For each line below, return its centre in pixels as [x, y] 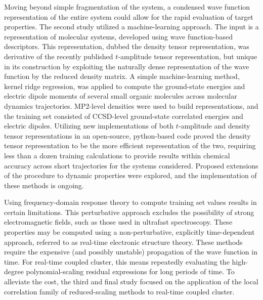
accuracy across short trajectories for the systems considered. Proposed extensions [131, 165]
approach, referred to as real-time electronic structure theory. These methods [123, 242]
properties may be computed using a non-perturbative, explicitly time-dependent [129, 232]
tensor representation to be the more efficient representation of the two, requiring [130, 145]
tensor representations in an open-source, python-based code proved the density [127, 135]
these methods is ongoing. [44, 185]
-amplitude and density [214, 126]
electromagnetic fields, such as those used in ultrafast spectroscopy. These [118, 222]
